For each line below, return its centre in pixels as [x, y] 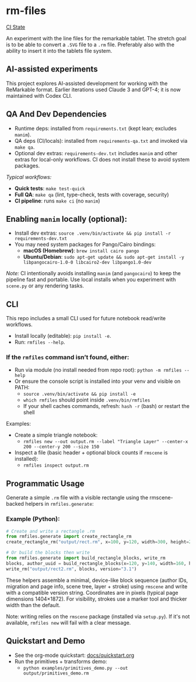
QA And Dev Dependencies [56, 114]
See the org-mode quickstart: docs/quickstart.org [74, 655]
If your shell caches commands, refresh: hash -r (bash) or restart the [106, 406]
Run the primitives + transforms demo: [61, 661]
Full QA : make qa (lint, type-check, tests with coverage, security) [92, 194]
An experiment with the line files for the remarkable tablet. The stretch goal [96, 38]
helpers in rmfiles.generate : [60, 504]
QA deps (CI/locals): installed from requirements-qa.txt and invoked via [101, 140]
